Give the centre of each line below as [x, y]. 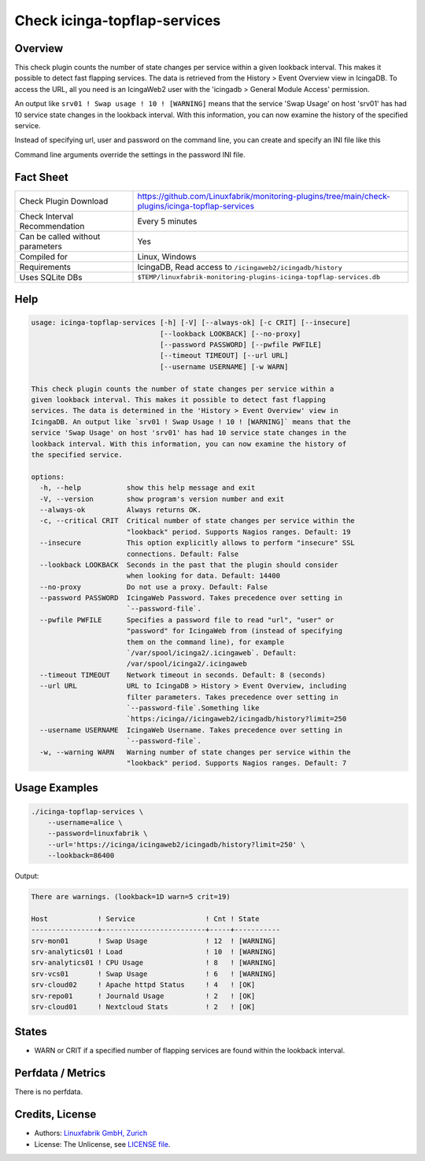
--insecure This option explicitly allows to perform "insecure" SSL [198, 543]
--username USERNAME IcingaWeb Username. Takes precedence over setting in [191, 730]
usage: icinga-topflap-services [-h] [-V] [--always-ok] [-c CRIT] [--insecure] [191, 323]
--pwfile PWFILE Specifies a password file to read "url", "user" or [187, 620]
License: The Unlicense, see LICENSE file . [102, 1144]
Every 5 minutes [167, 221]
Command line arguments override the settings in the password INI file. [130, 154]
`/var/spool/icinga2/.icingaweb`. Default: [212, 653]
